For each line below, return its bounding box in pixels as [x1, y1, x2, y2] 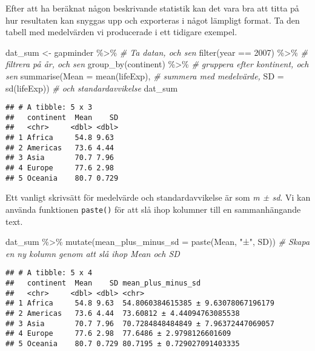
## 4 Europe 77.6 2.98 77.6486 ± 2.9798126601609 [5, 329, 231, 338]
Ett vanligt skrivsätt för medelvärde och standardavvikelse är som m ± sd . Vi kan [5, 191, 311, 204]
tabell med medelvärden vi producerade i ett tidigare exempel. [5, 25, 237, 38]
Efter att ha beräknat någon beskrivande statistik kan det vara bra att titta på [5, 2, 299, 14]
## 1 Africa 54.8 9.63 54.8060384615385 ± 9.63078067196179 [5, 299, 274, 308]
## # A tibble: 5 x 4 [5, 269, 93, 278]
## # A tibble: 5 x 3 [5, 103, 93, 112]
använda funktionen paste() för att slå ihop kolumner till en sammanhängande [5, 203, 301, 215]
